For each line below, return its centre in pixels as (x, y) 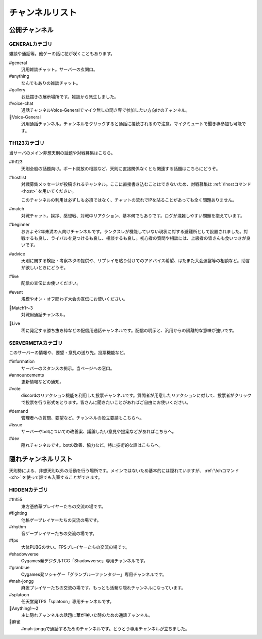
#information (22, 361)
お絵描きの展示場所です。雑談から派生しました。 (70, 97)
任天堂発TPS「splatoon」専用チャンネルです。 (67, 602)
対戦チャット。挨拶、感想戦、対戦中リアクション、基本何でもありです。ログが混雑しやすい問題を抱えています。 (133, 216)
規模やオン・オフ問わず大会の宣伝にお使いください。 (74, 299)
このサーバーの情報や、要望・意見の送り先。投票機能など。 (68, 353)
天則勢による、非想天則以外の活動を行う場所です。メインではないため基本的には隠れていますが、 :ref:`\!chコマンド (124, 471)
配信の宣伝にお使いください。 (51, 283)
